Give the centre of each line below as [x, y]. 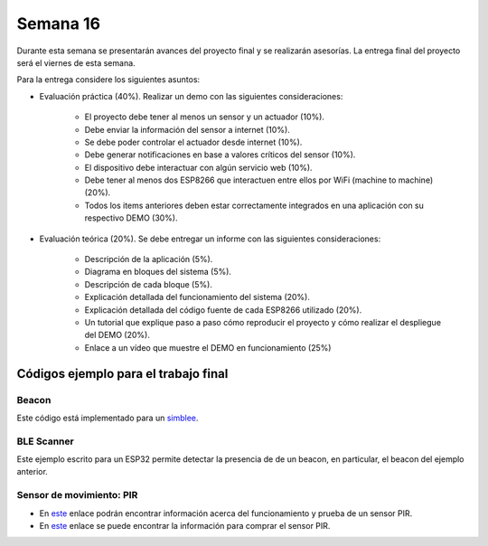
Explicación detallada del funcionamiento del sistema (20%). [197, 297]
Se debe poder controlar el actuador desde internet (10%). [193, 142]
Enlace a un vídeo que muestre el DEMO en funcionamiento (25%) [208, 347]
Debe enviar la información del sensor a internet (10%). [188, 129]
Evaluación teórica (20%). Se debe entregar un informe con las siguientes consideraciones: [210, 239]
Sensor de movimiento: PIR [77, 495]
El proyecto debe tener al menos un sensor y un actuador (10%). [205, 117]
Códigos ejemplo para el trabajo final [122, 374]
